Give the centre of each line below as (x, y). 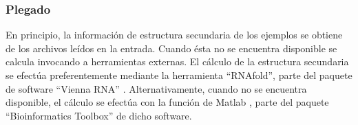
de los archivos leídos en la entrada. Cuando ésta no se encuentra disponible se (171, 48)
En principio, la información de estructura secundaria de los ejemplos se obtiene (174, 35)
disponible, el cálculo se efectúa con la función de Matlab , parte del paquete (167, 102)
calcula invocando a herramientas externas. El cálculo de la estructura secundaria (177, 61)
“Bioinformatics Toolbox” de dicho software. (99, 115)
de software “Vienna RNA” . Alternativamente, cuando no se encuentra (156, 88)
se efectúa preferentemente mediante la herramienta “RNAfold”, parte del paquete (179, 75)
